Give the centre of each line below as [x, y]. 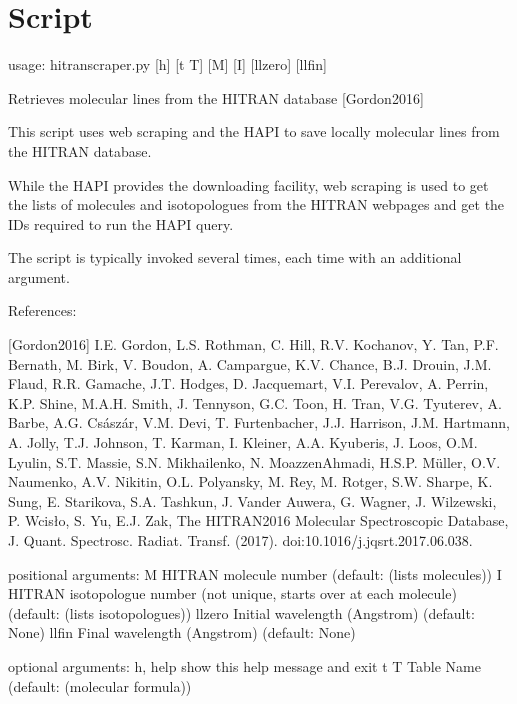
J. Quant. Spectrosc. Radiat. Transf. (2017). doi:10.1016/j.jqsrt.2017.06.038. [240, 540]
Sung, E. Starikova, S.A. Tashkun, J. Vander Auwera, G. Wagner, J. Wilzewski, [252, 500]
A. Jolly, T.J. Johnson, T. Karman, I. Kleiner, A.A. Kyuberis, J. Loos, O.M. [243, 442]
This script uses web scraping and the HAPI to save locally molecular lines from [254, 131]
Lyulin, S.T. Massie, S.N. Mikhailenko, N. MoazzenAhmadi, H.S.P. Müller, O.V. [254, 461]
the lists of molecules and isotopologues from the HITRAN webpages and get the [256, 204]
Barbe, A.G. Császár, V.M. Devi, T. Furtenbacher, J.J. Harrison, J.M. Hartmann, [259, 422]
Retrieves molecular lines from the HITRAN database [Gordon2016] [216, 97]
